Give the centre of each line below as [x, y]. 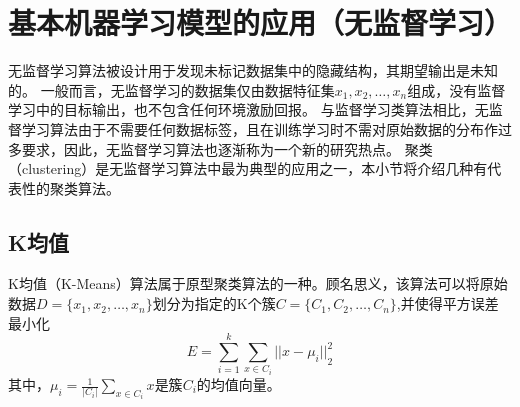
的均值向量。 [238, 384]
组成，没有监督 [456, 89]
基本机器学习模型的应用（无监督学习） [260, 22]
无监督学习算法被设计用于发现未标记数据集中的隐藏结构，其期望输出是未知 [253, 70]
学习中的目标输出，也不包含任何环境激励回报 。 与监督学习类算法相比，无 [248, 109]
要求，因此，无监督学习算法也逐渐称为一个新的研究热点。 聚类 [227, 148]
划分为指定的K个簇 [214, 303]
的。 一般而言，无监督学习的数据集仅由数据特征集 [171, 89]
